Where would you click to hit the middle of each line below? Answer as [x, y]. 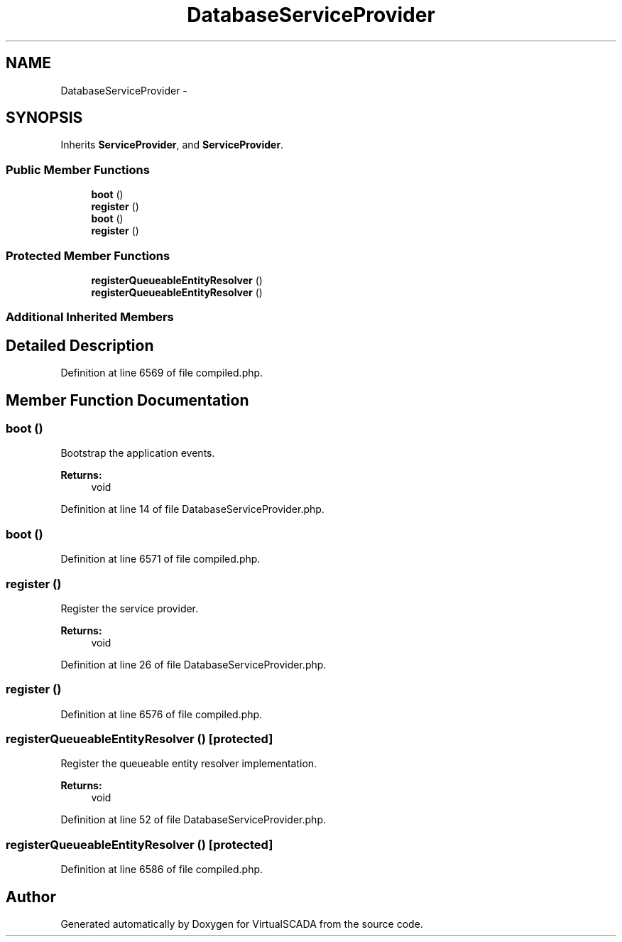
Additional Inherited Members [90, 317]
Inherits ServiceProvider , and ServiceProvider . [172, 145]
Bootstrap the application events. [138, 453]
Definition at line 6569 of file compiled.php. [162, 373]
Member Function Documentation [127, 400]
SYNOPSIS [44, 118]
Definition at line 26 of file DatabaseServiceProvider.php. [193, 664]
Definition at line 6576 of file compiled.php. [162, 714]
